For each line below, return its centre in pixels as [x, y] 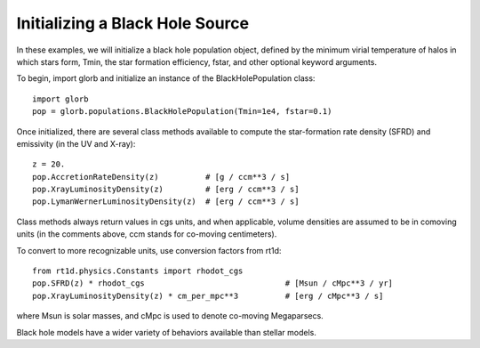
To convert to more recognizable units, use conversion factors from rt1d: [149, 250]
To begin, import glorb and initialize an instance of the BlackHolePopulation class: [166, 78]
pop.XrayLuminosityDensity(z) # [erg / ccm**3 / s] [166, 190]
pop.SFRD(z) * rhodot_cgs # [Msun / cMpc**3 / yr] [213, 283]
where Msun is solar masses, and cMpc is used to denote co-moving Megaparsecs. [170, 316]
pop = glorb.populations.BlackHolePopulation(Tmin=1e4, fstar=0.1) [182, 112]
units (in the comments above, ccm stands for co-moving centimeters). [147, 234]
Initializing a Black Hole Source [132, 23]
